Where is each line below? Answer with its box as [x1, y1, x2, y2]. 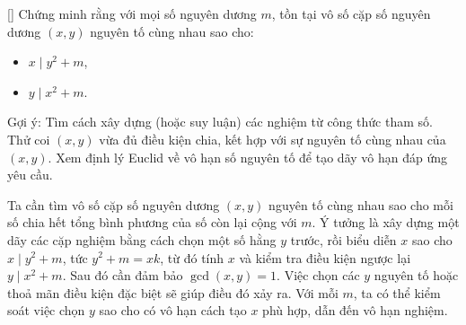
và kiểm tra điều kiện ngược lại [239, 248, 411, 267]
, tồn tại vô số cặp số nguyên [271, 4, 431, 22]
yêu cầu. [7, 165, 53, 184]
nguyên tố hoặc [374, 266, 459, 285]
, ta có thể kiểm [353, 283, 441, 302]
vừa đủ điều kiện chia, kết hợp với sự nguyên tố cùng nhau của [99, 129, 446, 148]
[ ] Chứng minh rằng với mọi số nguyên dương [7, 4, 257, 22]
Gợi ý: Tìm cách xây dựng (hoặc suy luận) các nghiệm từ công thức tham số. [7, 112, 433, 131]
